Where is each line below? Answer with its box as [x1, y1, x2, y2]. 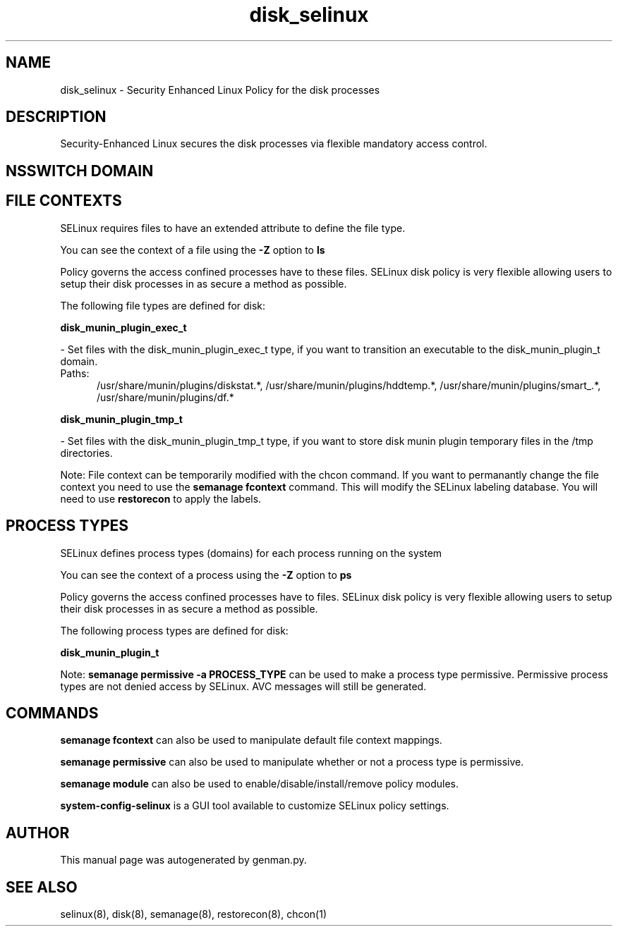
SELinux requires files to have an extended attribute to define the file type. [60, 221, 406, 234]
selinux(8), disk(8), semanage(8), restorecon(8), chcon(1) [60, 908, 327, 921]
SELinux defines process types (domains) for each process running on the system [60, 546, 442, 559]
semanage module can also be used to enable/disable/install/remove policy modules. [60, 778, 459, 790]
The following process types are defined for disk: [60, 624, 289, 637]
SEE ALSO [6, 878, 78, 896]
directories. [60, 446, 113, 459]
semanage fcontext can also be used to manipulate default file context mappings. [60, 734, 442, 747]
